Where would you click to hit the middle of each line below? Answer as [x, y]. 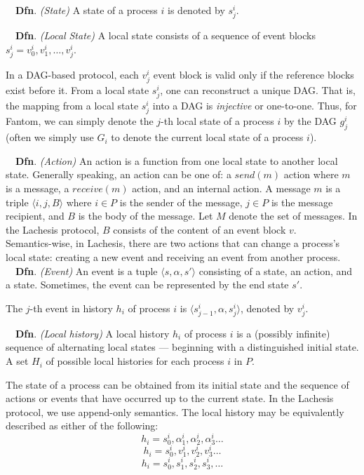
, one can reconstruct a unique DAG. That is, [258, 90]
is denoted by [196, 10]
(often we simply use [50, 137]
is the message [302, 202]
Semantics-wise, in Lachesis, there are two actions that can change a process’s [173, 243]
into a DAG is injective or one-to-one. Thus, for [255, 106]
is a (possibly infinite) [283, 333]
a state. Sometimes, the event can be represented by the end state [147, 285]
